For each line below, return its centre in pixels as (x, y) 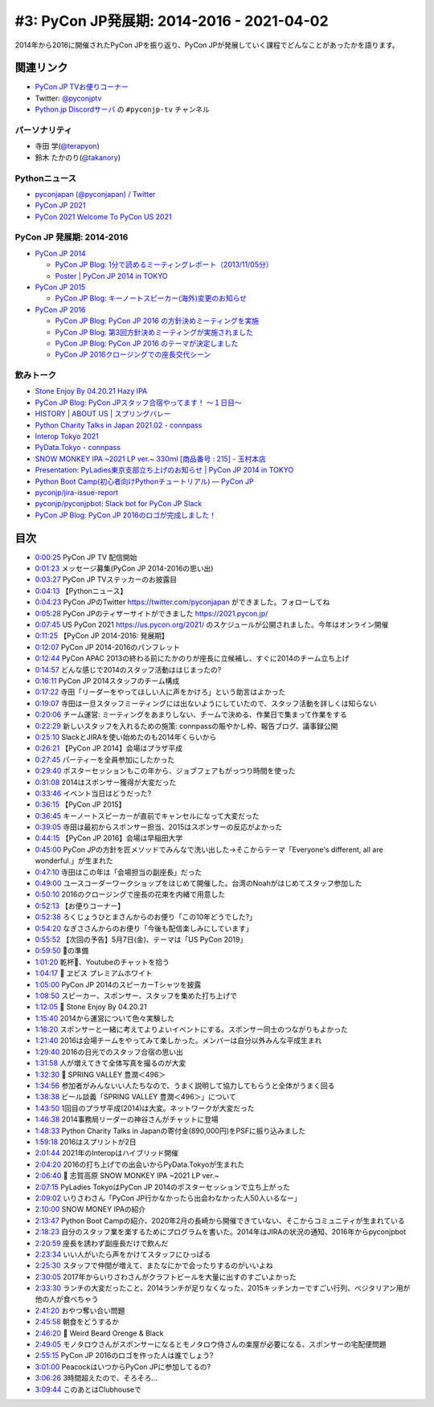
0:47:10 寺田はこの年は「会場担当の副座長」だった (119, 872)
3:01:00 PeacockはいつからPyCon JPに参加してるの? (123, 1367)
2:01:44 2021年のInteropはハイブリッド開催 (107, 1153)
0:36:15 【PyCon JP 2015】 (80, 804)
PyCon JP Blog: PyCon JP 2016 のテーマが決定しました (147, 343)
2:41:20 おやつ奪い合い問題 (80, 1311)
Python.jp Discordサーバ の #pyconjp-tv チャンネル (123, 109)
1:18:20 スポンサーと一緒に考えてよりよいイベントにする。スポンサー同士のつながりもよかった (192, 1029)
